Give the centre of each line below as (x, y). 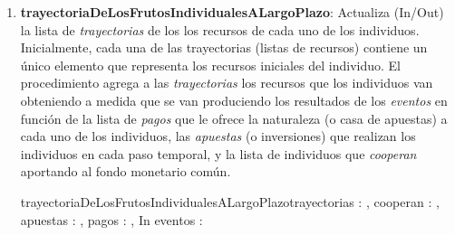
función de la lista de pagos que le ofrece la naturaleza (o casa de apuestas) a (234, 118)
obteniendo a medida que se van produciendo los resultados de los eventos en (234, 100)
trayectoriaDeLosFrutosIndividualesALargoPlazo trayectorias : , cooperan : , (230, 201)
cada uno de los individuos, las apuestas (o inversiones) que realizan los (218, 136)
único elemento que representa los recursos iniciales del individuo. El (210, 65)
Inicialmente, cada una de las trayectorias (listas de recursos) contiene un (224, 47)
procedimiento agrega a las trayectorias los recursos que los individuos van (227, 83)
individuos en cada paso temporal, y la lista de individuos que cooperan (218, 153)
